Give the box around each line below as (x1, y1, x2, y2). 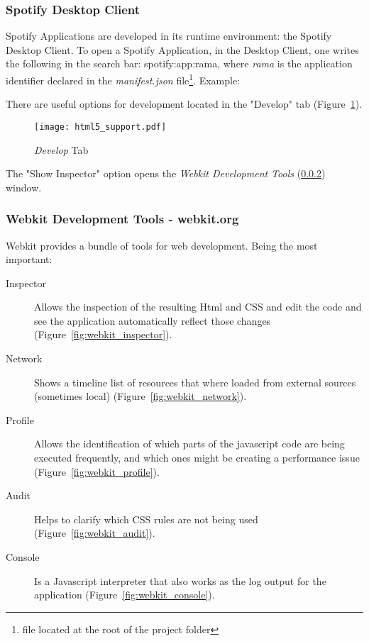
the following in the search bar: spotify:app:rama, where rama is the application (6, 56, 353, 71)
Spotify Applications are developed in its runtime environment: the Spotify (6, 28, 332, 43)
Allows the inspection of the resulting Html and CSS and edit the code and (34, 299, 362, 314)
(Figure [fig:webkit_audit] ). (34, 525, 155, 540)
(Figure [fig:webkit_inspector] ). (34, 327, 172, 342)
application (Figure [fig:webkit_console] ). (34, 587, 215, 602)
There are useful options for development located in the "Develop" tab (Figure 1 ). (6, 96, 362, 111)
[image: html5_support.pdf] (34, 121, 167, 132)
